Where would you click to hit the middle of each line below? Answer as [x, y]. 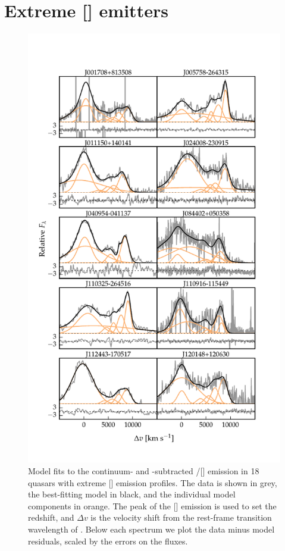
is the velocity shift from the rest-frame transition [181, 517]
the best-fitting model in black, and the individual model [132, 494]
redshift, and [51, 517]
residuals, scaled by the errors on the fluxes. [108, 541]
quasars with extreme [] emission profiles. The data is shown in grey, [153, 482]
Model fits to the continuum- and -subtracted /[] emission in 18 [144, 470]
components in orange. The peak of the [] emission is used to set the [152, 505]
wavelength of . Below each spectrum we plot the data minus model [151, 529]
